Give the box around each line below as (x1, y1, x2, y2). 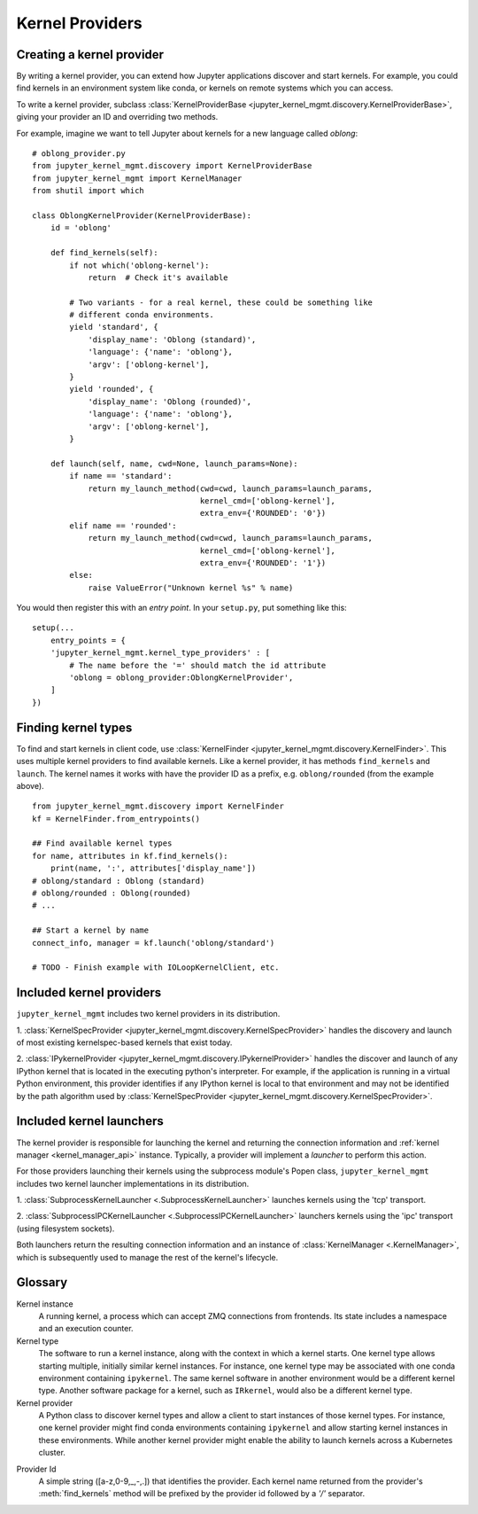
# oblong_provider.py (32, 149, 126, 159)
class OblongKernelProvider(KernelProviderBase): (32, 210, 252, 221)
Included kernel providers (16, 985, 162, 1001)
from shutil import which (32, 186, 145, 196)
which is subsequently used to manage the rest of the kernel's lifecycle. (16, 1252, 279, 1262)
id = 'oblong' (50, 222, 112, 233)
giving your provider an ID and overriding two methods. (16, 112, 219, 122)
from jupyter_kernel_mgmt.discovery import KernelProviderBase (32, 160, 312, 171)
